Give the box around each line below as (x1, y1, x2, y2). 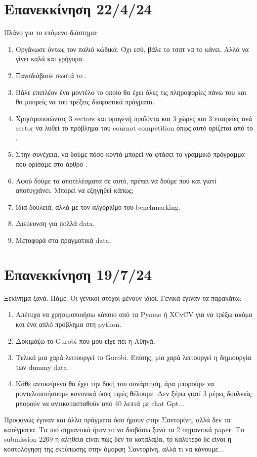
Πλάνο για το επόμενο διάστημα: (4, 27, 98, 38)
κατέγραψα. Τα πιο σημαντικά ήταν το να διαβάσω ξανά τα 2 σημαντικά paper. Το (4, 424, 244, 434)
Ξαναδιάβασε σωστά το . (15, 70, 87, 80)
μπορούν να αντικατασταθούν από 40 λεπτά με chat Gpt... (15, 398, 184, 408)
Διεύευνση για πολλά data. (15, 218, 95, 228)
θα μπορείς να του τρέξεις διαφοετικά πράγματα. (15, 96, 155, 107)
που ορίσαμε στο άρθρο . (15, 159, 87, 169)
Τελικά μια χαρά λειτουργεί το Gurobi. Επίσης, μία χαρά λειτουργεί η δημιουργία (15, 352, 252, 363)
